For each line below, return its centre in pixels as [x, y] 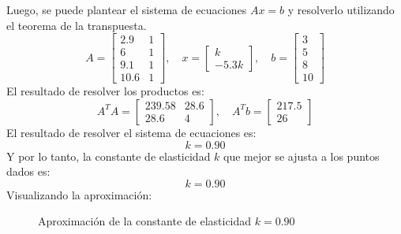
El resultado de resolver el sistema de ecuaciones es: [131, 132]
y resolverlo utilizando [341, 9]
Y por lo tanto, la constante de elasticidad [109, 156]
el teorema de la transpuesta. [77, 25]
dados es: [28, 171]
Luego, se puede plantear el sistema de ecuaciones [127, 9]
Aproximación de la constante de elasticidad [145, 221]
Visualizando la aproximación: [79, 194]
